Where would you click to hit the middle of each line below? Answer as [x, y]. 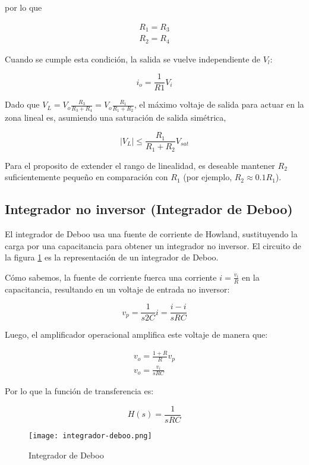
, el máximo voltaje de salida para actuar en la [219, 104]
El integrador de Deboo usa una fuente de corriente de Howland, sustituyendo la [151, 233]
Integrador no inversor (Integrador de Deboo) [149, 209]
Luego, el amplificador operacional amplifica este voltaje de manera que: [136, 334]
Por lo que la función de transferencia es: [79, 391]
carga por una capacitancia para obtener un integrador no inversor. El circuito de [153, 245]
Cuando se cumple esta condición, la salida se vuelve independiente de [133, 59]
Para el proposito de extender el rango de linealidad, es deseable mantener [140, 165]
